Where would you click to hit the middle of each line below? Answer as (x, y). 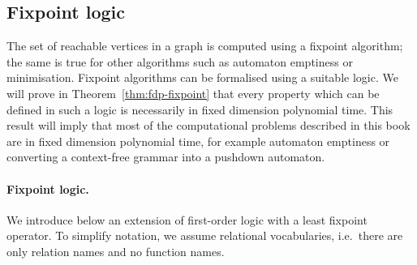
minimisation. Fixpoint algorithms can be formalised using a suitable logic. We (202, 77)
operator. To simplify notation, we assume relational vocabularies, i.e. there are (205, 235)
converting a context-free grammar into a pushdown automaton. (166, 157)
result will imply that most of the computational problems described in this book (208, 125)
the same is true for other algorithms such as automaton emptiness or (180, 61)
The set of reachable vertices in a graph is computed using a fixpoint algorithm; (205, 46)
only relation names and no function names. (116, 251)
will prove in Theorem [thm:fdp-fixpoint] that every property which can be (193, 93)
